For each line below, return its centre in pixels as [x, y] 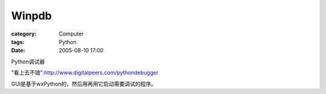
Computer [71, 34]
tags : [18, 42]
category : [24, 34]
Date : [18, 51]
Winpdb [32, 16]
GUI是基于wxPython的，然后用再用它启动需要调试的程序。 [84, 84]
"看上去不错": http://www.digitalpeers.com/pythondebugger [85, 73]
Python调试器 [28, 61]
